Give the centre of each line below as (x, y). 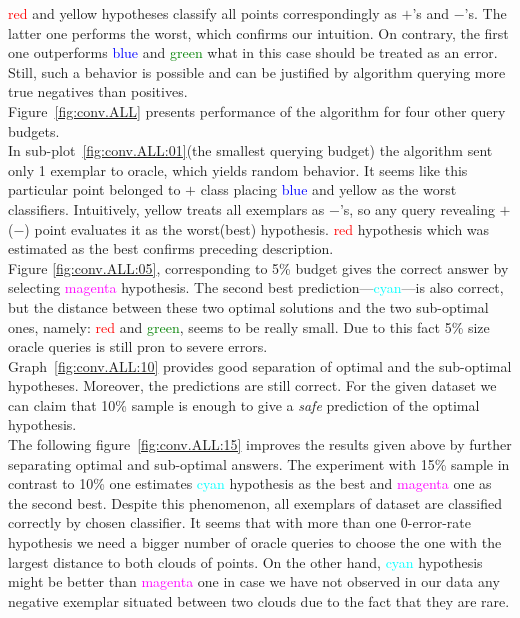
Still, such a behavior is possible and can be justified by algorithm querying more (257, 71)
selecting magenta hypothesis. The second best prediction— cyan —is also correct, (256, 287)
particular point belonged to (94, 189)
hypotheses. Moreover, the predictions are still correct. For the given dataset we (252, 385)
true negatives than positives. (98, 91)
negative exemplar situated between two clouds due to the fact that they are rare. (259, 600)
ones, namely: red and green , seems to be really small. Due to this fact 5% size (249, 326)
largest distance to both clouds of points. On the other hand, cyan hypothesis (245, 561)
